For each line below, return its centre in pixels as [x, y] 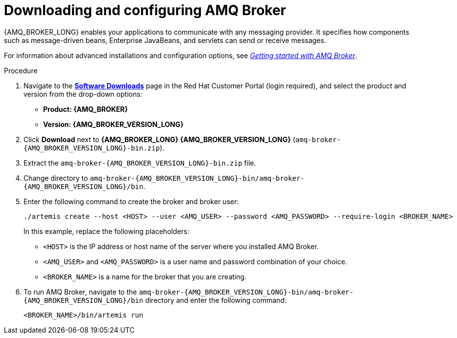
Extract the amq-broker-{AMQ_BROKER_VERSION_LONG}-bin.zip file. [140, 163]
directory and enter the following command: [216, 300]
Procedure [21, 70]
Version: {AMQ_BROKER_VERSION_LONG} [113, 124]
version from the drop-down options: [83, 94]
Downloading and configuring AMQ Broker [145, 10]
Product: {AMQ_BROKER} [86, 109]
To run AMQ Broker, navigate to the [80, 292]
